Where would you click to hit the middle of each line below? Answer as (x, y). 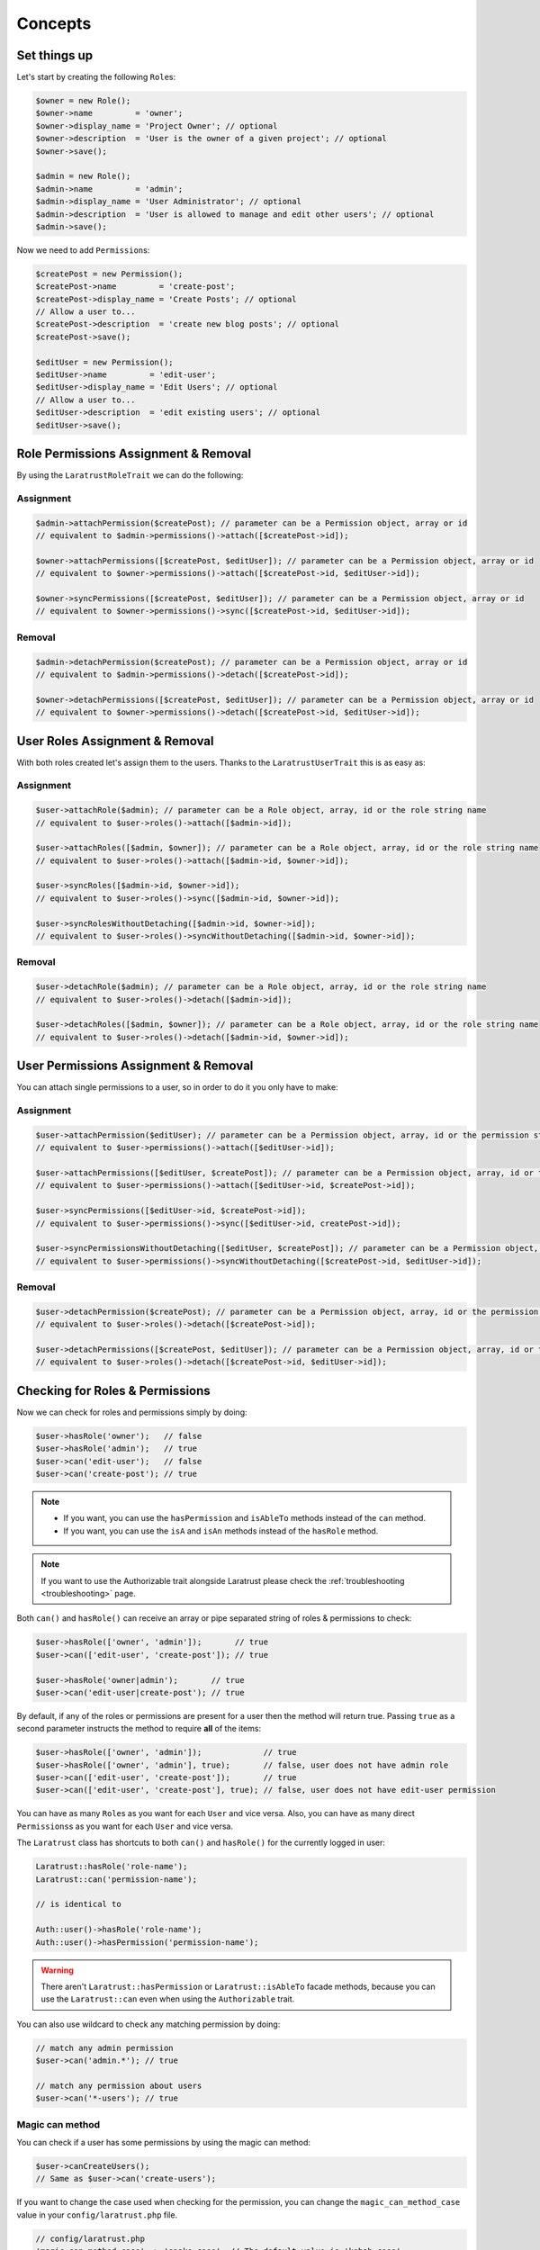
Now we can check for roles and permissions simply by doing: (132, 1412)
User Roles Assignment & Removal (115, 741)
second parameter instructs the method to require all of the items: (139, 1729)
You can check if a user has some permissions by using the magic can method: (163, 2142)
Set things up (55, 55)
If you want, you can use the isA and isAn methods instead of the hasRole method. (221, 1531)
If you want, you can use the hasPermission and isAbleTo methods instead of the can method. (245, 1518)
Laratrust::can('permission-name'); (117, 1879)
